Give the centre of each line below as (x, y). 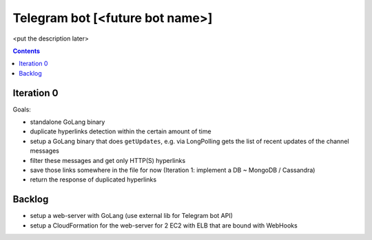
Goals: (22, 109)
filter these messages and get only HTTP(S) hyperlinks (108, 160)
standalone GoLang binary (68, 122)
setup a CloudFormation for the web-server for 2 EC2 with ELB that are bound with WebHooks (164, 225)
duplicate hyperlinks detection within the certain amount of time (121, 131)
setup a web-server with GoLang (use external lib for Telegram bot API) (132, 216)
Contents (27, 51)
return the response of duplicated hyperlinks (93, 179)
